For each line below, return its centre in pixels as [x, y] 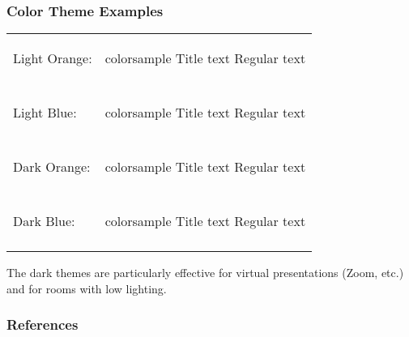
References [43, 324]
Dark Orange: [52, 167]
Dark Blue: [44, 221]
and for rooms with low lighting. [87, 288]
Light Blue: [45, 113]
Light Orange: [53, 58]
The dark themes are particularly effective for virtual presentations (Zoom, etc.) [205, 273]
